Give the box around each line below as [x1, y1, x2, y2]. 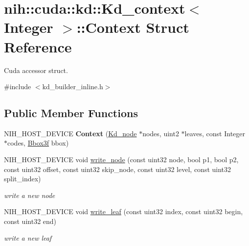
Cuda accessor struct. [4, 65, 68, 75]
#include [4, 81, 31, 92]
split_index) [4, 173, 41, 184]
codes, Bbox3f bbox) [7, 138, 69, 148]
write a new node [4, 190, 55, 200]
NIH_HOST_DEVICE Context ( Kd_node [4, 128, 137, 138]
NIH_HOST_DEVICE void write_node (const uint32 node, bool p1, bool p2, [4, 154, 239, 165]
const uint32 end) [4, 216, 57, 226]
